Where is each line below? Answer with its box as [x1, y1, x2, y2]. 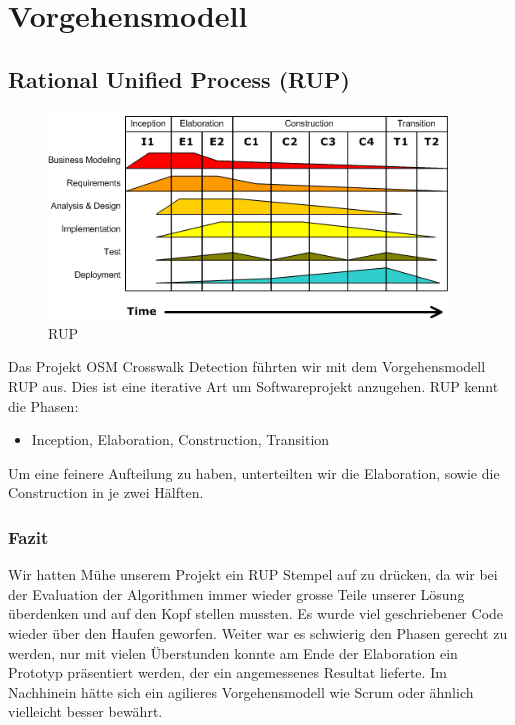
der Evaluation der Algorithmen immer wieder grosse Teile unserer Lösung [8, 583, 465, 604]
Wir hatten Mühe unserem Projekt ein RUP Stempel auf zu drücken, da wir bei [8, 564, 498, 585]
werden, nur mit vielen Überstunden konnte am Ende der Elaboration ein [8, 642, 458, 663]
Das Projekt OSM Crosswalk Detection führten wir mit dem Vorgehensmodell [8, 356, 486, 377]
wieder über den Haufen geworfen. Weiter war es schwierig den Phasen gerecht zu [8, 623, 508, 644]
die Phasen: [8, 395, 79, 416]
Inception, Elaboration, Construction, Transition [31, 429, 330, 450]
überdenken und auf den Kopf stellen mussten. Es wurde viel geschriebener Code [8, 603, 504, 624]
